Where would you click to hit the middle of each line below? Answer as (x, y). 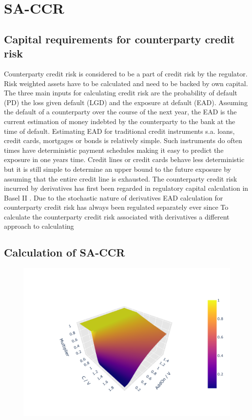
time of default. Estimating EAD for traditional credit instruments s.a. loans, (119, 131)
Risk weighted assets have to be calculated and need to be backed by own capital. (126, 83)
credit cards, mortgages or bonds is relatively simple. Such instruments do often (123, 140)
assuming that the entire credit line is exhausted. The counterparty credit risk (121, 178)
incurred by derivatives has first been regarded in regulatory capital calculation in (126, 188)
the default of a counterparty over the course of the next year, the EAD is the (120, 112)
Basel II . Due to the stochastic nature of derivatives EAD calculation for (114, 197)
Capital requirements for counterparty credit (119, 39)
